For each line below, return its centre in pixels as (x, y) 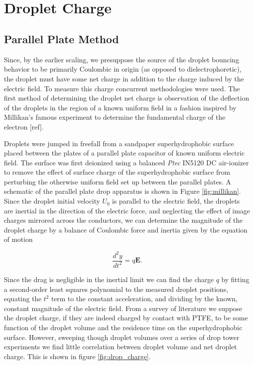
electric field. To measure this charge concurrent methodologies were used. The (122, 88)
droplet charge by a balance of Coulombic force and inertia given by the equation (126, 229)
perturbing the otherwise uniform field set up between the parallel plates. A (118, 181)
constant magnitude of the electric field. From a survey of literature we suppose (123, 308)
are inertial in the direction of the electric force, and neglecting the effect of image (127, 210)
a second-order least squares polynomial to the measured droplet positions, (116, 289)
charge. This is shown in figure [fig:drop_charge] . (77, 356)
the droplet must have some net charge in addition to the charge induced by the (124, 78)
